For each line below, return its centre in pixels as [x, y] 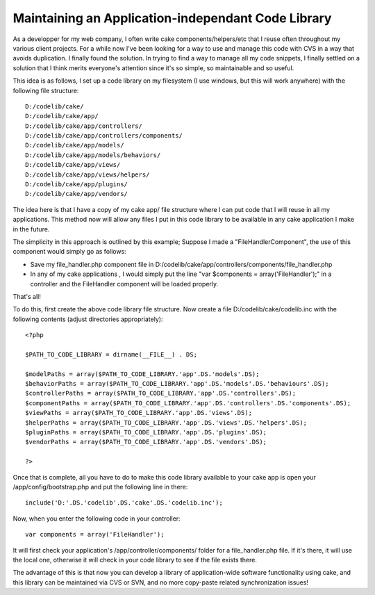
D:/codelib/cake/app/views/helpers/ [87, 174]
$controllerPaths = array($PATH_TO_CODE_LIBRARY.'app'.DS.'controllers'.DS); [161, 393]
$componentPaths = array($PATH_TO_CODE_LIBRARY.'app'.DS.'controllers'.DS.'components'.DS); [188, 403]
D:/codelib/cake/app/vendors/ [77, 194]
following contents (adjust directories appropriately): [88, 319]
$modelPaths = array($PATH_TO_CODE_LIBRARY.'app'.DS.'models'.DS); [142, 374]
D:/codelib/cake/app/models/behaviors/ [93, 155]
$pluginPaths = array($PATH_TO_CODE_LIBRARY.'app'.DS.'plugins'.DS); [146, 432]
